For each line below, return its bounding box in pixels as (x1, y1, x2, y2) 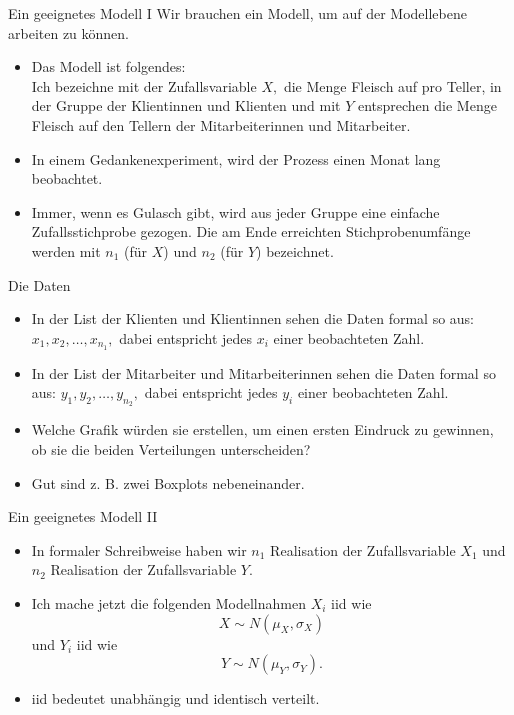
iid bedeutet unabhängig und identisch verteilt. (31, 688, 320, 709)
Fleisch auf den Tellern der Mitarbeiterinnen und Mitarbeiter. (31, 114, 411, 135)
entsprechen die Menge (357, 95, 497, 116)
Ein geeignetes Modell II (8, 506, 158, 527)
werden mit (31, 240, 101, 261)
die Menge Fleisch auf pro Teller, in (283, 75, 502, 96)
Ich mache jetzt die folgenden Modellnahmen (31, 592, 306, 613)
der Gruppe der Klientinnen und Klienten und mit (31, 95, 341, 116)
